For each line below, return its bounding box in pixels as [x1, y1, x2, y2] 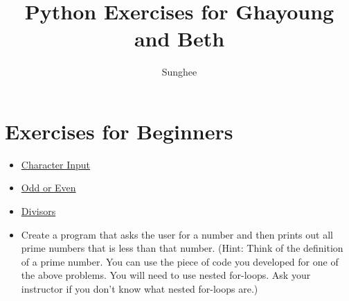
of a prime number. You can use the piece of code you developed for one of [21, 254, 339, 268]
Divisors [21, 204, 56, 218]
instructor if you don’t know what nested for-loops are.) [21, 282, 258, 295]
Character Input [21, 157, 91, 171]
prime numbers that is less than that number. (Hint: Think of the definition [21, 241, 343, 255]
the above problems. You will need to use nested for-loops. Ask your [21, 268, 311, 282]
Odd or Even [21, 180, 76, 195]
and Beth [134, 24, 225, 53]
